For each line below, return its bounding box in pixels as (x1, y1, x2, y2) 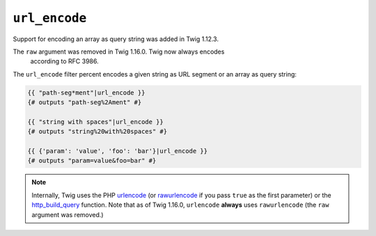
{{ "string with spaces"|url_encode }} (27, 118, 164, 125)
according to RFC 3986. (30, 57, 99, 65)
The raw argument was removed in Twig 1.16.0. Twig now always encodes (13, 47, 225, 56)
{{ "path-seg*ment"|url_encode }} (27, 88, 146, 97)
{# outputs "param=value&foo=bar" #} (27, 157, 157, 165)
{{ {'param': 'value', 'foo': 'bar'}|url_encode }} (27, 147, 208, 155)
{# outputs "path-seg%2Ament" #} (27, 98, 142, 107)
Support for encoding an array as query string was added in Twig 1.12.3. (13, 35, 219, 43)
